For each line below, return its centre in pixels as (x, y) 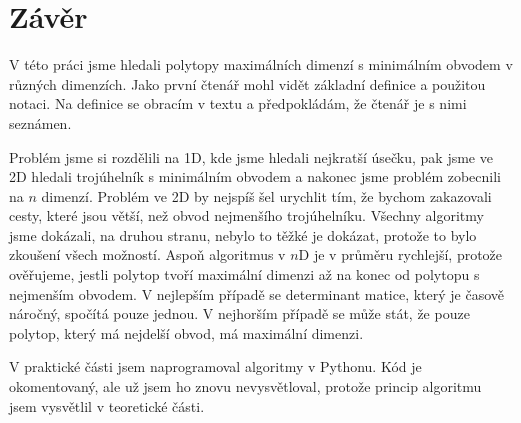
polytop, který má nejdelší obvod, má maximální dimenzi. (186, 332)
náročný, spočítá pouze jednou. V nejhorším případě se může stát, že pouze (239, 313)
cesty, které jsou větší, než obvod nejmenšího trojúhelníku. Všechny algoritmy (246, 215)
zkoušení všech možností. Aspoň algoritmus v (147, 254)
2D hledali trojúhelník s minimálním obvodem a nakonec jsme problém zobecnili (255, 176)
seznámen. (40, 122)
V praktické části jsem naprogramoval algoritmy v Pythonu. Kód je (215, 366)
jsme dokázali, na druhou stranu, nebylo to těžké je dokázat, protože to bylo (243, 234)
